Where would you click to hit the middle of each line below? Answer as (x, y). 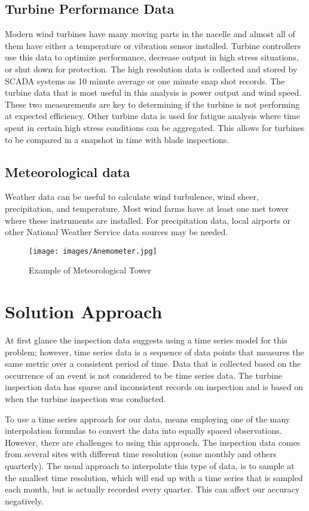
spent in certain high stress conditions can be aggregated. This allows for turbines (155, 127)
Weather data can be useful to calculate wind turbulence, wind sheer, (132, 197)
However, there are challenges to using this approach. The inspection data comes (153, 442)
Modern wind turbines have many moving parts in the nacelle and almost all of (150, 34)
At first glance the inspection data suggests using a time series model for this (146, 340)
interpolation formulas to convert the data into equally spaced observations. (143, 431)
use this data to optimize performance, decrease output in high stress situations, (152, 57)
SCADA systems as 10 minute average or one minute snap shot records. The (145, 80)
